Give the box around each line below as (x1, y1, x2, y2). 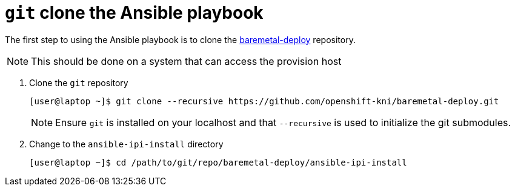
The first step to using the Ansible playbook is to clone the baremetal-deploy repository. (5, 34, 356, 45)
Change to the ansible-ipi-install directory (29, 138, 224, 149)
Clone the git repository (29, 77, 128, 88)
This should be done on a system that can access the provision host (31, 55, 342, 67)
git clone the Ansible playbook (5, 2, 264, 23)
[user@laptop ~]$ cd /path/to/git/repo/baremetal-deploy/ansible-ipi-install (29, 157, 407, 167)
